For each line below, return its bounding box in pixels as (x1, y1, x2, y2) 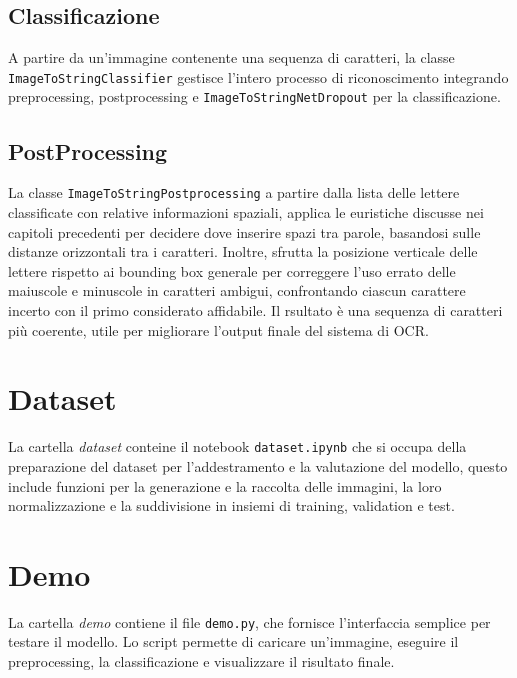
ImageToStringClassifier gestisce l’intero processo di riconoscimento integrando (8, 66, 509, 87)
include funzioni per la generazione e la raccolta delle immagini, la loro (8, 475, 442, 496)
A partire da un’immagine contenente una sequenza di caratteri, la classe (8, 47, 455, 68)
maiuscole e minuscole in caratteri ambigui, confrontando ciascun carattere (8, 280, 466, 301)
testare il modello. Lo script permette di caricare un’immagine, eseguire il (8, 631, 459, 652)
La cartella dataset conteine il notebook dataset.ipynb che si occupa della (8, 436, 467, 457)
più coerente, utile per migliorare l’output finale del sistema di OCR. (8, 319, 429, 340)
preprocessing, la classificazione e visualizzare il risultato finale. (8, 651, 395, 672)
